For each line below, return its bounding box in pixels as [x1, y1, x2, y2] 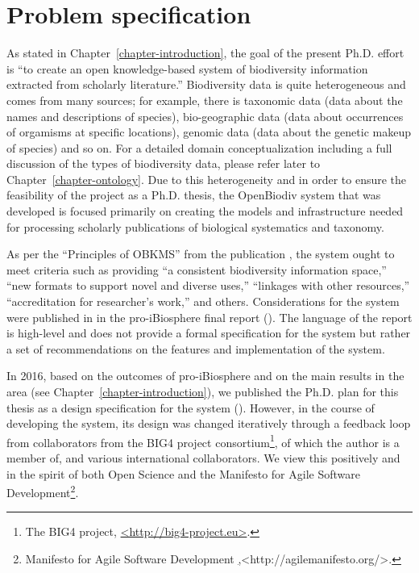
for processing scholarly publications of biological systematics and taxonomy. [6, 218, 384, 235]
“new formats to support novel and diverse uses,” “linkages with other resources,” [6, 277, 410, 294]
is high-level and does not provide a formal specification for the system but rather [6, 324, 411, 341]
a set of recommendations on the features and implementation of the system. [6, 340, 385, 357]
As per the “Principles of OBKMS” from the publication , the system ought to [6, 245, 395, 262]
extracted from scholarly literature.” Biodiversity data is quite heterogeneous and [6, 76, 406, 93]
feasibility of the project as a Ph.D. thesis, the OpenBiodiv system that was [6, 186, 381, 203]
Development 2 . [6, 482, 79, 500]
